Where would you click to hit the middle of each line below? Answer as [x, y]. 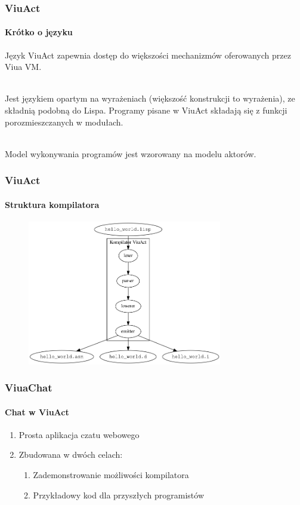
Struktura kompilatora [52, 204]
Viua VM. [23, 67]
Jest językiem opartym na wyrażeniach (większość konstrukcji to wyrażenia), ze [150, 98]
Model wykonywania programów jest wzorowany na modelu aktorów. [131, 153]
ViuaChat [29, 388]
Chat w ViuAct [37, 411]
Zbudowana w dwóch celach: [71, 455]
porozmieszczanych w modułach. [64, 122]
